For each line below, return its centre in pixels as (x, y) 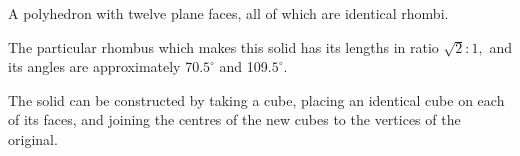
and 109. (245, 66)
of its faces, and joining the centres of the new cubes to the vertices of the (234, 119)
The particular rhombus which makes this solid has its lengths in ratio (223, 46)
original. (33, 138)
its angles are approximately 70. (106, 66)
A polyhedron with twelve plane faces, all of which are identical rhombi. (228, 13)
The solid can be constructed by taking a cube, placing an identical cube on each (256, 99)
